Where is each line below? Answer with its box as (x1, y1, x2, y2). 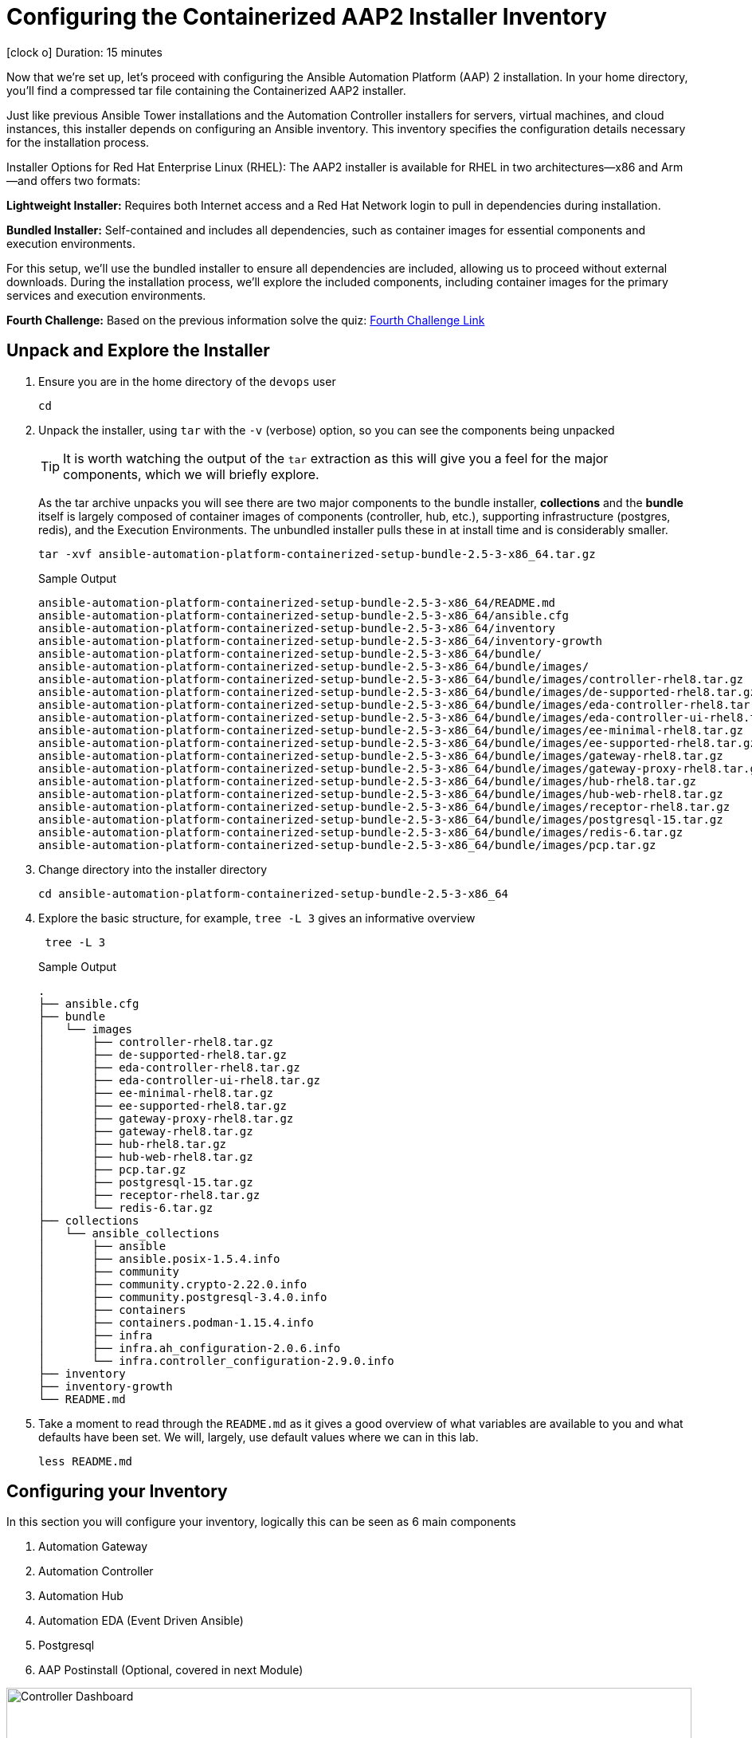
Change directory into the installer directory (38, 862, 268, 876)
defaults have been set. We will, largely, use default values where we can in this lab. (38, 1429, 479, 1444)
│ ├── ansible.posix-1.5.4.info (38, 1252, 280, 1265)
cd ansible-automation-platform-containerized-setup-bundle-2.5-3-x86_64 (38, 887, 509, 900)
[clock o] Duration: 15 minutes (6, 45, 163, 59)
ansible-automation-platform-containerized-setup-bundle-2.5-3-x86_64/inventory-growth (38, 634, 603, 647)
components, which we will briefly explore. (63, 466, 319, 482)
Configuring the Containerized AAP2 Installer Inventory (6, 3, 607, 30)
